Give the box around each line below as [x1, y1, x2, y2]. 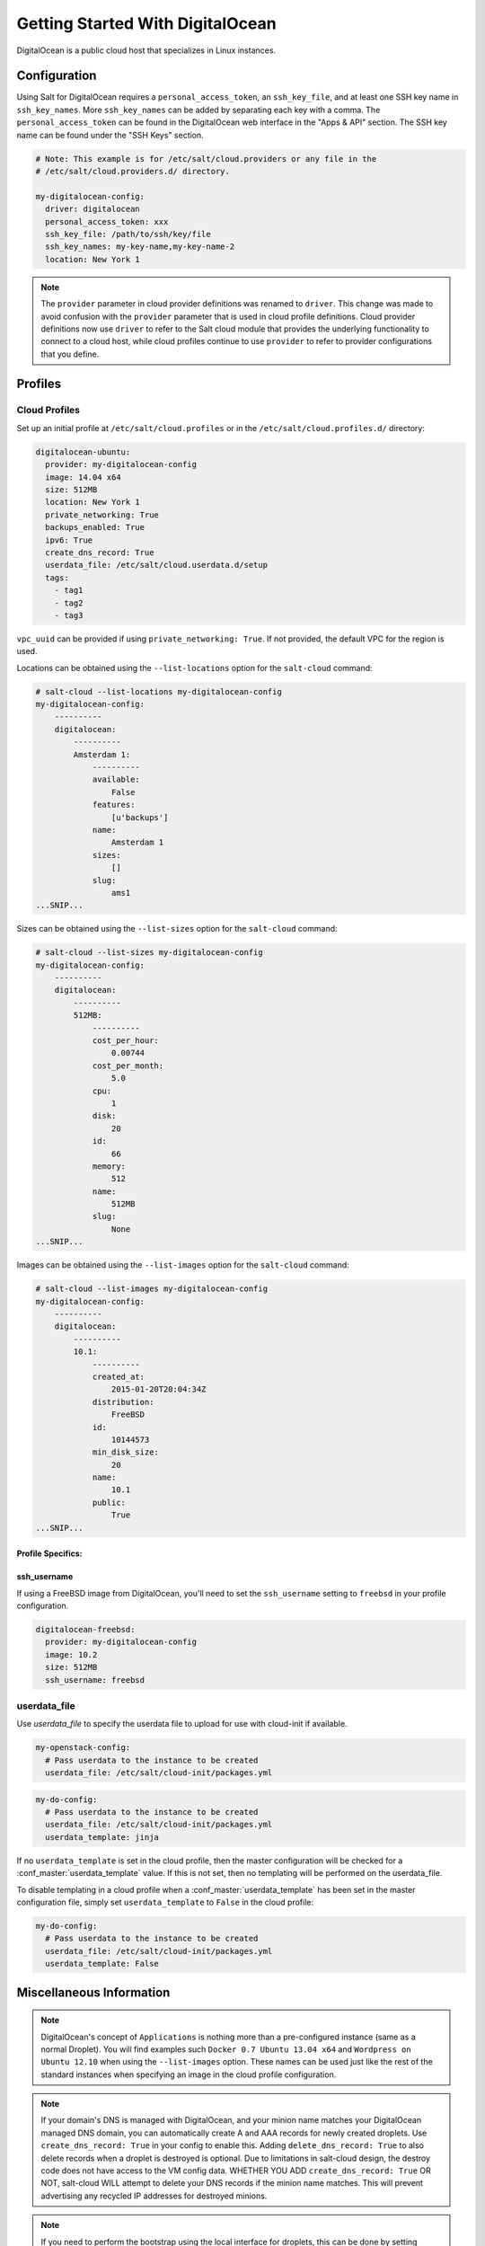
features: [92, 800, 136, 810]
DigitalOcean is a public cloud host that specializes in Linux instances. [16, 45, 277, 56]
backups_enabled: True [45, 522, 145, 533]
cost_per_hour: [92, 1035, 159, 1046]
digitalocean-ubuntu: [35, 447, 131, 457]
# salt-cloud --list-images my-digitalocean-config [35, 1284, 269, 1294]
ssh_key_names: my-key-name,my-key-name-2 [45, 242, 235, 252]
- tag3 [54, 610, 84, 620]
